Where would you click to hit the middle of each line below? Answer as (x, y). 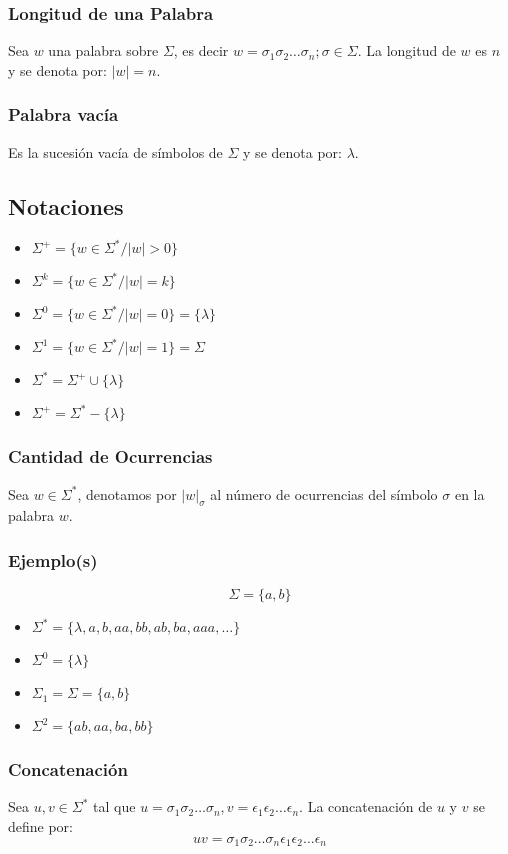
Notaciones (66, 205)
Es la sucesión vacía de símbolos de (115, 151)
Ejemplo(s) (53, 559)
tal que (114, 806)
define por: (41, 826)
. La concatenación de (366, 806)
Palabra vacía (63, 114)
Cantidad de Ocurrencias (110, 456)
